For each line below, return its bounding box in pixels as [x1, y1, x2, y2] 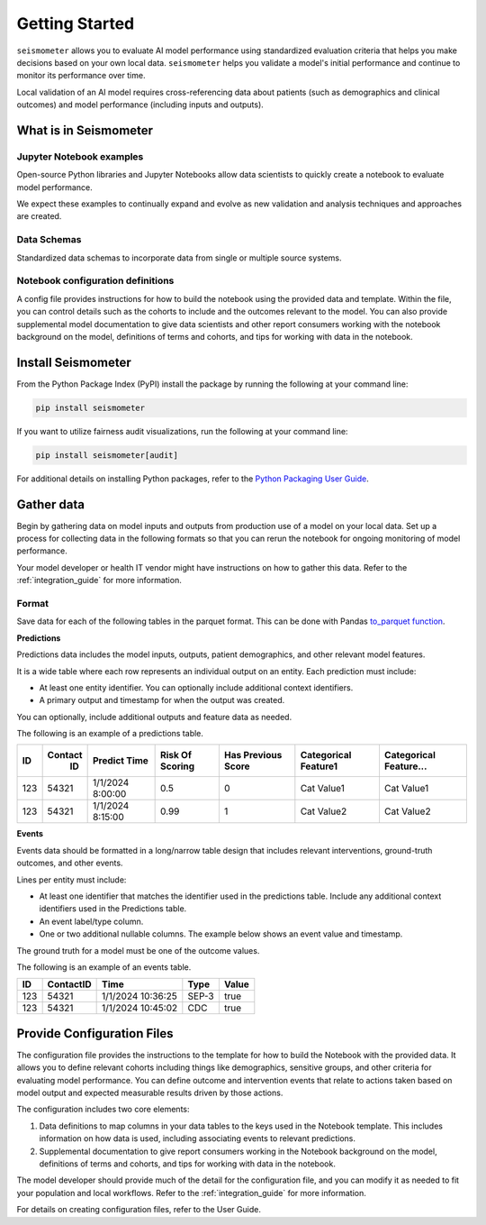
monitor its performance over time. [16, 70, 146, 81]
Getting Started [16, 14, 135, 33]
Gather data [16, 497, 85, 512]
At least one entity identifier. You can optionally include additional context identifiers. [39, 681, 354, 693]
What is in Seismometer [16, 123, 153, 138]
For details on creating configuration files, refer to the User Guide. [16, 1204, 261, 1215]
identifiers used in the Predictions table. [39, 903, 187, 914]
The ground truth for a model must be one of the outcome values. [16, 945, 260, 955]
